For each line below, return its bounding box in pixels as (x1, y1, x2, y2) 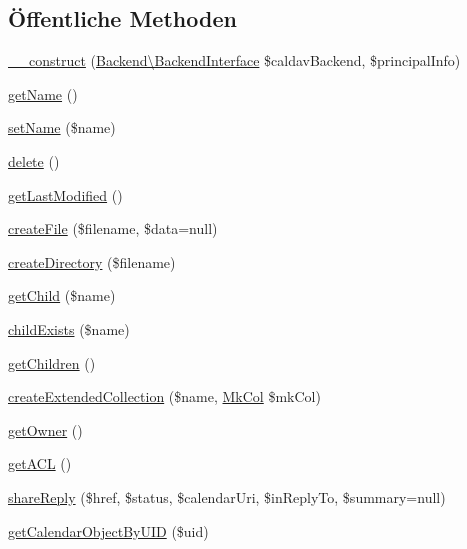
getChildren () (8, 352, 96, 373)
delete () (8, 150, 60, 171)
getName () (8, 83, 78, 104)
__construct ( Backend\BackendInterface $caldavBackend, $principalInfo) (8, 50, 461, 71)
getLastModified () (8, 184, 123, 205)
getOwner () (8, 419, 83, 440)
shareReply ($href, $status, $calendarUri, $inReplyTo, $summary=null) (8, 486, 446, 507)
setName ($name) (8, 117, 116, 138)
